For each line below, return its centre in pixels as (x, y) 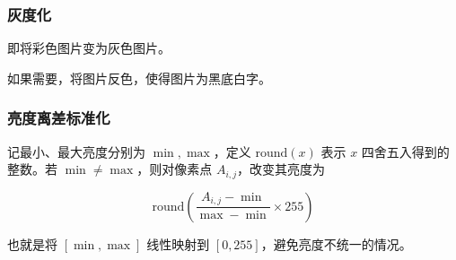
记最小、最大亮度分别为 (76, 151)
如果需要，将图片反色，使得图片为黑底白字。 (139, 78)
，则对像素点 (175, 169)
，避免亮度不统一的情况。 (336, 243)
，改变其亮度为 (281, 169)
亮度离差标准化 (59, 118)
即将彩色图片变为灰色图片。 (89, 48)
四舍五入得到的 (405, 151)
